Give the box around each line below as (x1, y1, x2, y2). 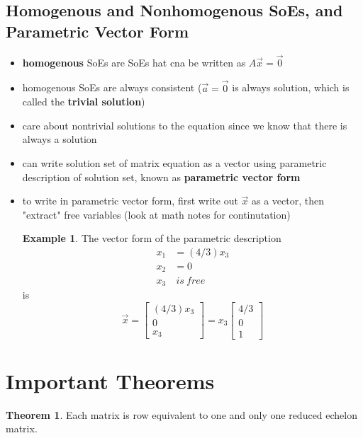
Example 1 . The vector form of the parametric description (22, 231, 281, 246)
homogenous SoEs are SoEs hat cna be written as (22, 54, 246, 69)
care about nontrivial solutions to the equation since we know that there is (22, 117, 347, 132)
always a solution (22, 132, 97, 146)
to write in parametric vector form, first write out (22, 193, 238, 208)
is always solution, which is (232, 80, 350, 95)
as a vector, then (251, 193, 324, 208)
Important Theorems (6, 366, 215, 395)
